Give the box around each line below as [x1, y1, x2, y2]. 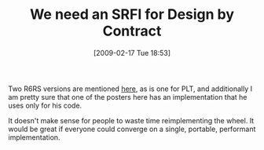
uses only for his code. [8, 101, 82, 110]
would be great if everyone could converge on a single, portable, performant [8, 124, 256, 134]
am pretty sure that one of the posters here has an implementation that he [8, 92, 247, 101]
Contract [102, 22, 162, 40]
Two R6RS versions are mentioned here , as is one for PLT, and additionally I [8, 84, 253, 93]
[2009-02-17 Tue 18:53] [93, 48, 171, 57]
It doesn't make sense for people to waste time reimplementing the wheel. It [8, 115, 255, 125]
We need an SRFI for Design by [30, 5, 234, 24]
